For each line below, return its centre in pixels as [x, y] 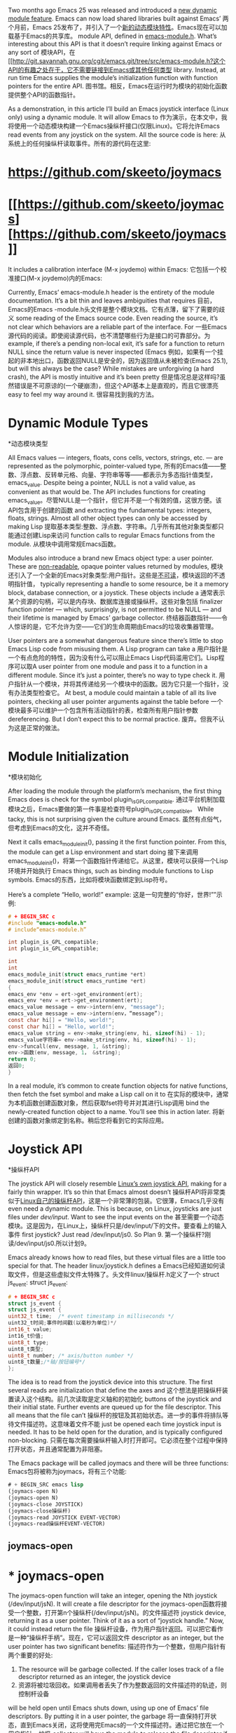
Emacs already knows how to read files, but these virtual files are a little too [117, 1257]
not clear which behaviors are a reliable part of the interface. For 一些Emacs [117, 327]
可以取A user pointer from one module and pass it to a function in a [111, 666]
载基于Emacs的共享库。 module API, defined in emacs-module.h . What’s [112, 36]
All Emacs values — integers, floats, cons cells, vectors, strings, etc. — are [116, 458]
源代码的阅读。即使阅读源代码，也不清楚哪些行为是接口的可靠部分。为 [109, 336]
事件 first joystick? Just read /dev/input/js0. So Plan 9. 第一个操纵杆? [106, 1234]
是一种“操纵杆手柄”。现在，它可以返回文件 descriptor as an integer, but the [116, 1638]
